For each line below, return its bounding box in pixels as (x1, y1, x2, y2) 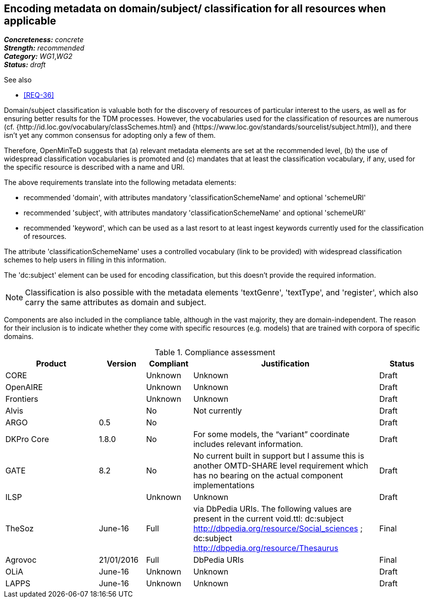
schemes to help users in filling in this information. (4, 256, 166, 264)
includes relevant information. (193, 439, 303, 449)
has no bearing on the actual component (193, 471, 343, 481)
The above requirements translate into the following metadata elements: (4, 178, 237, 187)
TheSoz (5, 523, 34, 534)
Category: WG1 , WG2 (4, 52, 73, 61)
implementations (193, 480, 255, 491)
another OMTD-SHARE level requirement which (193, 461, 369, 471)
